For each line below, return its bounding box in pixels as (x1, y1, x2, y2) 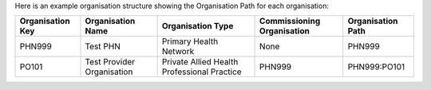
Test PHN (85, 41, 121, 52)
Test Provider (85, 57, 136, 68)
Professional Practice (161, 66, 243, 77)
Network (161, 46, 195, 57)
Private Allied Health (161, 57, 239, 68)
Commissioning (259, 16, 321, 27)
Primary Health (161, 36, 219, 47)
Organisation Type (161, 21, 234, 32)
